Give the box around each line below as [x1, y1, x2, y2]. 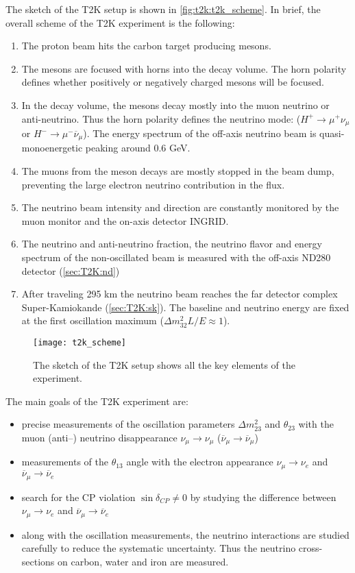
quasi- [319, 126, 345, 141]
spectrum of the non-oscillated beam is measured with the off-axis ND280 [21, 250, 331, 265]
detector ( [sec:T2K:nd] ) [21, 263, 120, 278]
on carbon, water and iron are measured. [58, 554, 229, 568]
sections [21, 554, 55, 568]
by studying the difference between [190, 489, 336, 504]
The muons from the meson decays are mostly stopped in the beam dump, [21, 164, 334, 178]
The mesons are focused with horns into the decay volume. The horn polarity [21, 61, 347, 75]
